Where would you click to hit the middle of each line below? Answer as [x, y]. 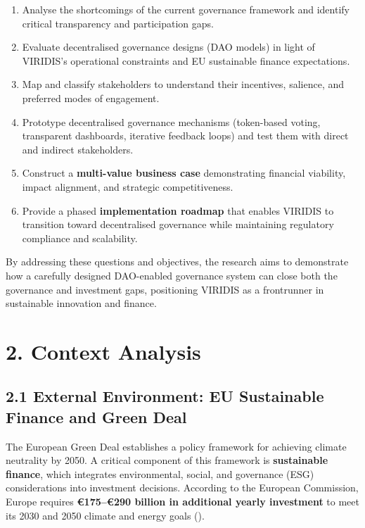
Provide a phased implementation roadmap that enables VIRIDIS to [178, 210]
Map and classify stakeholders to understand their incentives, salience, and [183, 84]
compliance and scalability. [80, 238]
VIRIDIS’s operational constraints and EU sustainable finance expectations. [186, 60]
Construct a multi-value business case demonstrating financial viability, [184, 173]
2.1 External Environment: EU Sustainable [165, 396]
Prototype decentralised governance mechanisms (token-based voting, [171, 121]
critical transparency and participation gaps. [118, 23]
